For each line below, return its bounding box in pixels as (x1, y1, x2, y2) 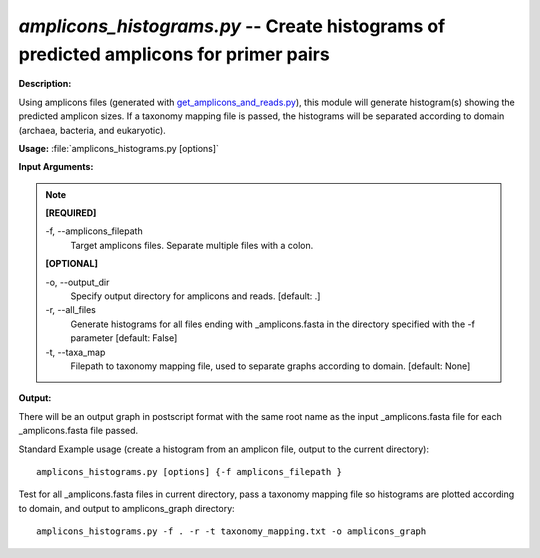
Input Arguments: (18, 161, 94, 173)
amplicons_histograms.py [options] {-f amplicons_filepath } (36, 466, 342, 477)
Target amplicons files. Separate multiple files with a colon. (70, 239, 314, 251)
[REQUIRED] (45, 207, 97, 219)
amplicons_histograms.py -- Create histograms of (18, 15, 446, 37)
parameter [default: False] (70, 332, 178, 344)
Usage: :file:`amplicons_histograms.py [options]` (18, 142, 220, 154)
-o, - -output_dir (45, 276, 110, 288)
